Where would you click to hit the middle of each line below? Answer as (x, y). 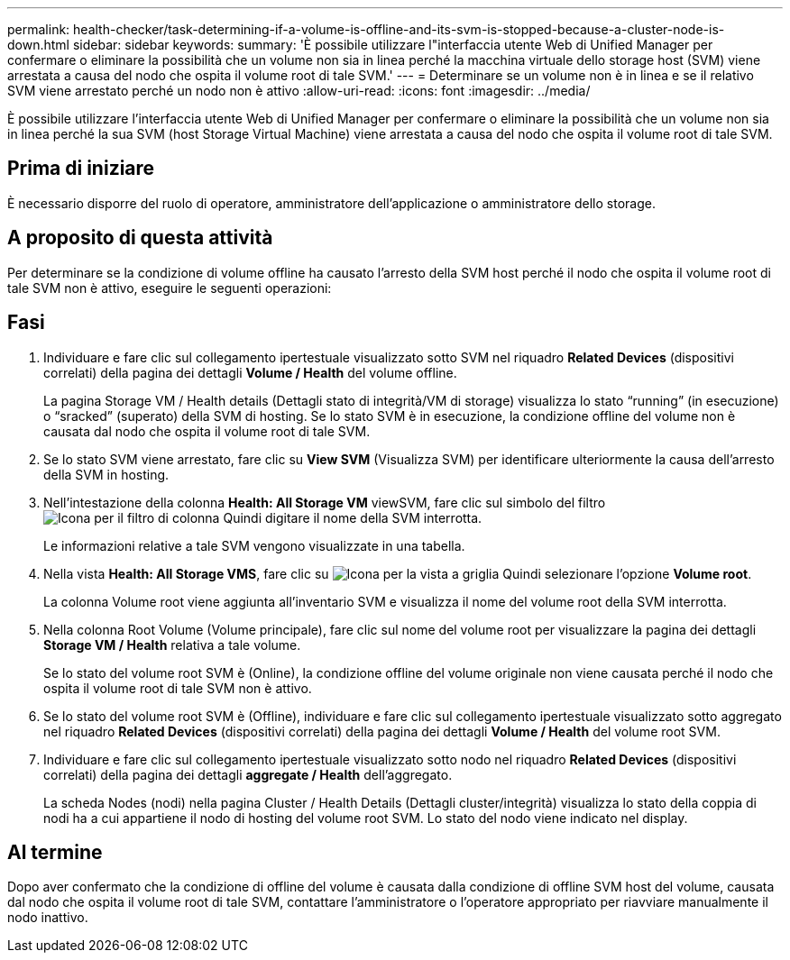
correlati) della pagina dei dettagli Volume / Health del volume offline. (250, 372)
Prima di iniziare (81, 169)
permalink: (39, 29)
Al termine (55, 852)
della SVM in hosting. (106, 474)
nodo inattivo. (48, 918)
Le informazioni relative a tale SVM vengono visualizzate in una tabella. (254, 545)
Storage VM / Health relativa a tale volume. (172, 645)
